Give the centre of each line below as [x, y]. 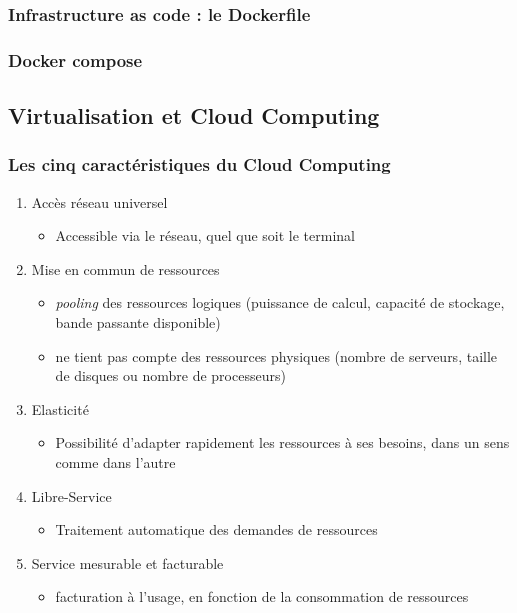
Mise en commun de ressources [125, 268]
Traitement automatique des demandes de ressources [216, 529]
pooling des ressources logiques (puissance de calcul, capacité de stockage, [280, 302]
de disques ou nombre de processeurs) [170, 375]
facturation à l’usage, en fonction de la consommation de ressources [262, 596]
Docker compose [75, 59]
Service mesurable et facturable [127, 562]
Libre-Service [71, 495]
